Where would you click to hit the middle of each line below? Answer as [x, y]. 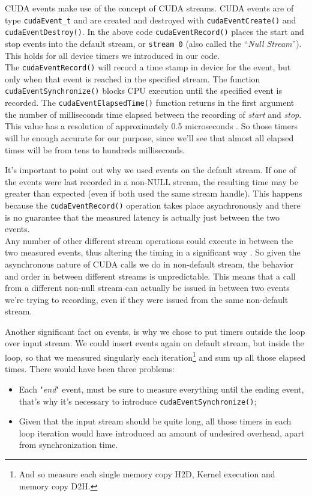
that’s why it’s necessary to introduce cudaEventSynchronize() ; [138, 401]
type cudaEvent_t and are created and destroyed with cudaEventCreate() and [151, 20]
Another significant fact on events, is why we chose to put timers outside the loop [155, 331]
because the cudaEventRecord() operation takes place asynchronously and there [153, 205]
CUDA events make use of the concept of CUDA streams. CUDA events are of [149, 8]
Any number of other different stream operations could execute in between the [149, 240]
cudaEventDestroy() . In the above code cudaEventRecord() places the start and [154, 32]
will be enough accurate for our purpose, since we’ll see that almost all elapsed [149, 137]
